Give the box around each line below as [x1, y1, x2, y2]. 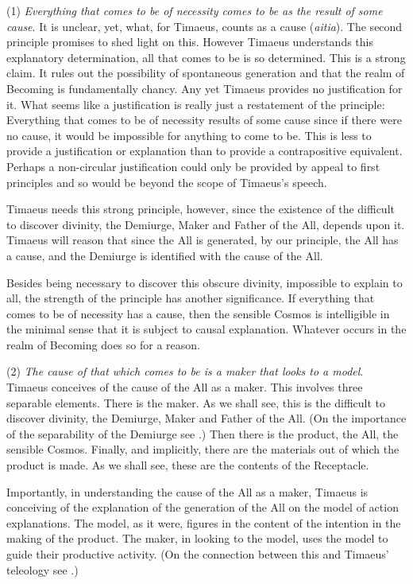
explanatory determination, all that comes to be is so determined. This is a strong [6, 49, 406, 65]
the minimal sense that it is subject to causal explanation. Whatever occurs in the [6, 321, 407, 337]
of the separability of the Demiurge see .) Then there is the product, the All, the [6, 425, 399, 442]
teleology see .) [6, 561, 79, 578]
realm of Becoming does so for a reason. [6, 336, 200, 352]
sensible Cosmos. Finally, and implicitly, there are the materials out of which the [6, 441, 399, 457]
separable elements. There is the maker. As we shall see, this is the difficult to [6, 394, 386, 411]
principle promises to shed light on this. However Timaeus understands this [6, 33, 373, 50]
